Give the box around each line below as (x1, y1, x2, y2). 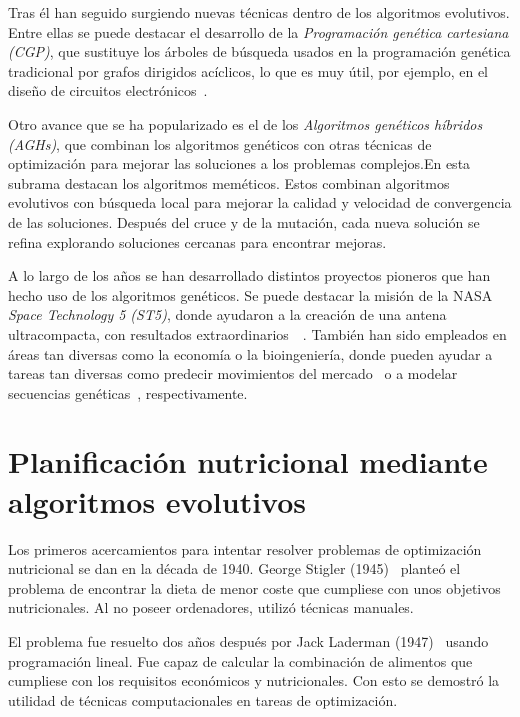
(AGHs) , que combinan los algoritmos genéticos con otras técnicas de (8, 133, 432, 154)
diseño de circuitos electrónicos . (8, 80, 208, 101)
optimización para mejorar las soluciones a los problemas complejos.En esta (8, 153, 471, 174)
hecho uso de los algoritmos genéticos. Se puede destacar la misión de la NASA (8, 284, 493, 305)
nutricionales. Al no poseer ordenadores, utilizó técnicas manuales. (8, 597, 414, 618)
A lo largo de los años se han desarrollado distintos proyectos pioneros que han (8, 265, 491, 286)
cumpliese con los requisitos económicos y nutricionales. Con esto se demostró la (8, 670, 500, 691)
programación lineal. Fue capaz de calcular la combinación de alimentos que (8, 650, 473, 671)
